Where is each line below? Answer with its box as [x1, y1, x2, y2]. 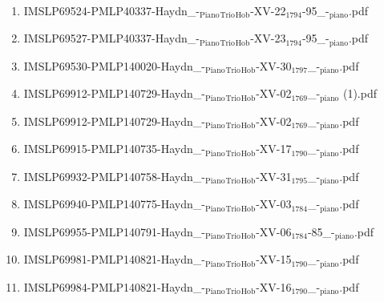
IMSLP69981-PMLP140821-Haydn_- [23, 251, 205, 268]
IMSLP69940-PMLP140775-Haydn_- [23, 195, 205, 212]
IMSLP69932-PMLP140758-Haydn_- [23, 167, 205, 184]
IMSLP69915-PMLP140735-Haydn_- [23, 140, 205, 157]
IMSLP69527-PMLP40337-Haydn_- [23, 30, 200, 46]
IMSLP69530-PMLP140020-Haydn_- [23, 57, 205, 74]
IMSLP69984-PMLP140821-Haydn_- [23, 278, 205, 295]
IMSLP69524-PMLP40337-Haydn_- [23, 2, 200, 18]
